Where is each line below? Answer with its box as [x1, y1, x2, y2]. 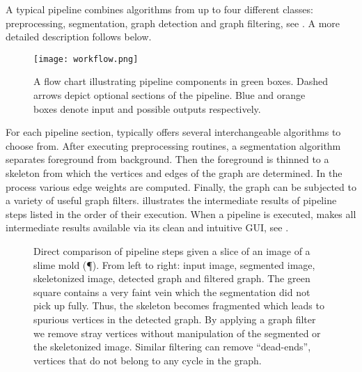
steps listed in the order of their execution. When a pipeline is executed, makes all [6, 206, 356, 221]
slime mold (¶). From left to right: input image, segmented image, [33, 257, 315, 272]
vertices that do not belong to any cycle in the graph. [33, 352, 262, 367]
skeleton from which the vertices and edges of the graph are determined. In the [6, 166, 343, 180]
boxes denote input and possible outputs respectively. [33, 101, 261, 116]
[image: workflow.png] [33, 54, 139, 64]
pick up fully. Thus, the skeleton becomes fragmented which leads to [33, 298, 324, 313]
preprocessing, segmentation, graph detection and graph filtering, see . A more [6, 15, 340, 30]
